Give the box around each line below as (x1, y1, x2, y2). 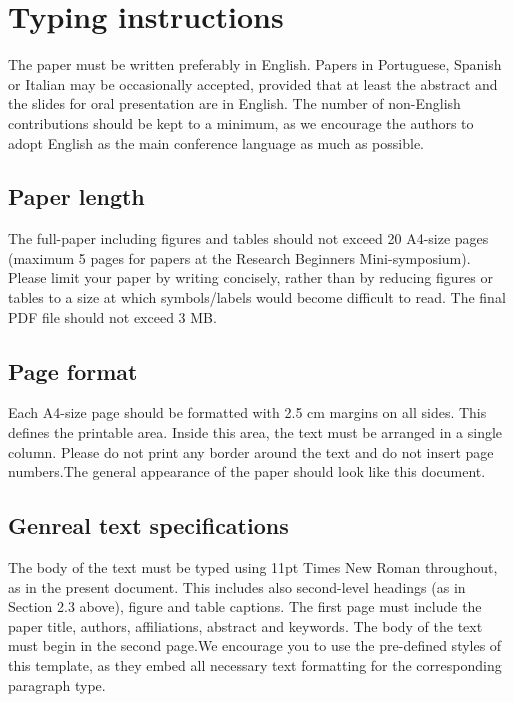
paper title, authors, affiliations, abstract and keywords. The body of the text (8, 615, 483, 636)
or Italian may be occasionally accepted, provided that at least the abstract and (8, 73, 498, 94)
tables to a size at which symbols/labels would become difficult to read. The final (8, 287, 506, 308)
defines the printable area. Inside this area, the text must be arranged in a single (8, 422, 503, 443)
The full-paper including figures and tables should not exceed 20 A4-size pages (8, 228, 489, 249)
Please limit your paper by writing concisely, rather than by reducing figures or (8, 267, 493, 288)
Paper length (8, 181, 145, 212)
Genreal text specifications (8, 510, 289, 541)
